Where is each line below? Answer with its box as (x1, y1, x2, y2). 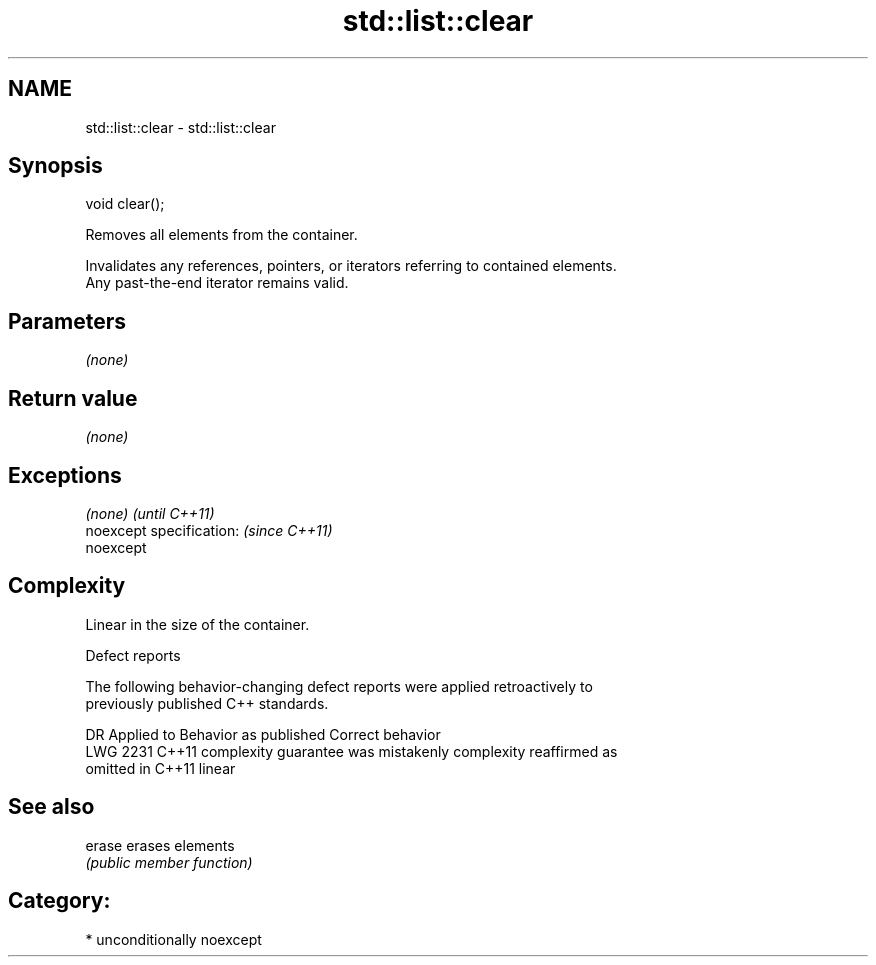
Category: (8, 888, 111, 914)
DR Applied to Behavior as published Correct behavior (85, 725, 441, 743)
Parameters (8, 308, 126, 334)
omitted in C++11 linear (85, 759, 236, 777)
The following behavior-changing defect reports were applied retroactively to (85, 677, 593, 695)
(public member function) (85, 853, 253, 871)
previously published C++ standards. (85, 694, 329, 712)
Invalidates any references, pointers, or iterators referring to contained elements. (85, 257, 617, 275)
